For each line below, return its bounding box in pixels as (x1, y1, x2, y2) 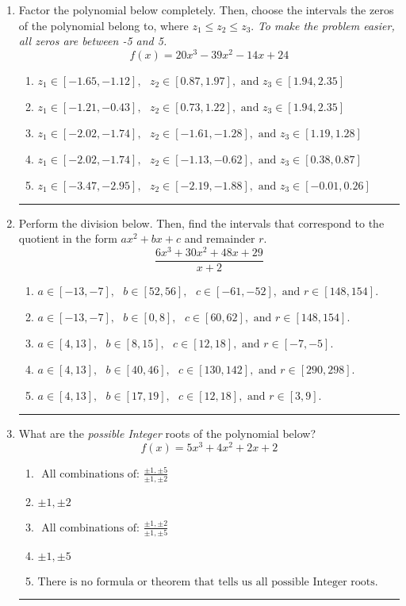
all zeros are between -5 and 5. (18, 33, 167, 49)
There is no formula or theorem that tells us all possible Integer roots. (37, 577, 378, 588)
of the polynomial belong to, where (18, 17, 189, 33)
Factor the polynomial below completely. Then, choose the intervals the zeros (18, 2, 394, 17)
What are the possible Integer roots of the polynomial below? (18, 425, 316, 442)
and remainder (184, 230, 255, 247)
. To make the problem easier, (251, 17, 395, 33)
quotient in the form (18, 230, 117, 247)
